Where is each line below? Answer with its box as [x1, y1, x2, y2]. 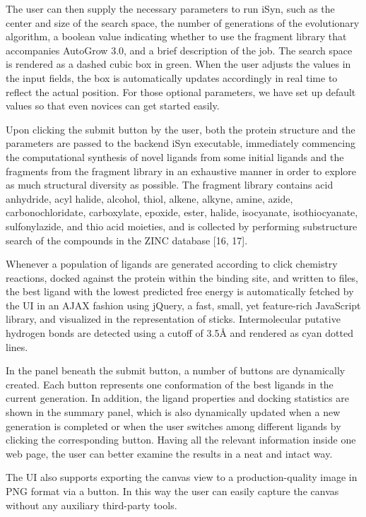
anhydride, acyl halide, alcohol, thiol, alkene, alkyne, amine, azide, [6, 191, 293, 206]
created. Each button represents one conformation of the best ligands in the [6, 376, 333, 391]
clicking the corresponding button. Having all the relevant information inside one [6, 432, 356, 447]
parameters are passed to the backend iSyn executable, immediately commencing [6, 136, 355, 150]
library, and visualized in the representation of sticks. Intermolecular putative [6, 311, 341, 326]
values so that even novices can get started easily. [6, 98, 220, 113]
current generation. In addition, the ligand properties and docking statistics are [6, 391, 349, 405]
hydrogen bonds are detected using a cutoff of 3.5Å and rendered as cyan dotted [6, 326, 353, 340]
